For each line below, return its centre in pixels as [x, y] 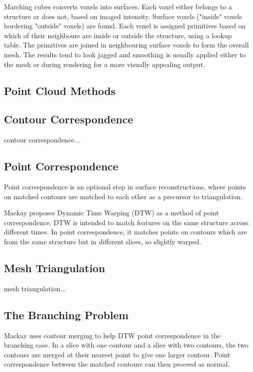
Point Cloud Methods [60, 90]
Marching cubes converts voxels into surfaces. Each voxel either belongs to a [118, 6]
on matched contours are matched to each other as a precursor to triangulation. [123, 196]
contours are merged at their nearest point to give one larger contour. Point [117, 354]
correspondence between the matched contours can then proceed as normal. [117, 364]
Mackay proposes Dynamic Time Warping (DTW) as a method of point [112, 213]
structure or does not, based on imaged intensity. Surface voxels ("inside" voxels [123, 16]
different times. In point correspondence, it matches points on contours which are [126, 232]
